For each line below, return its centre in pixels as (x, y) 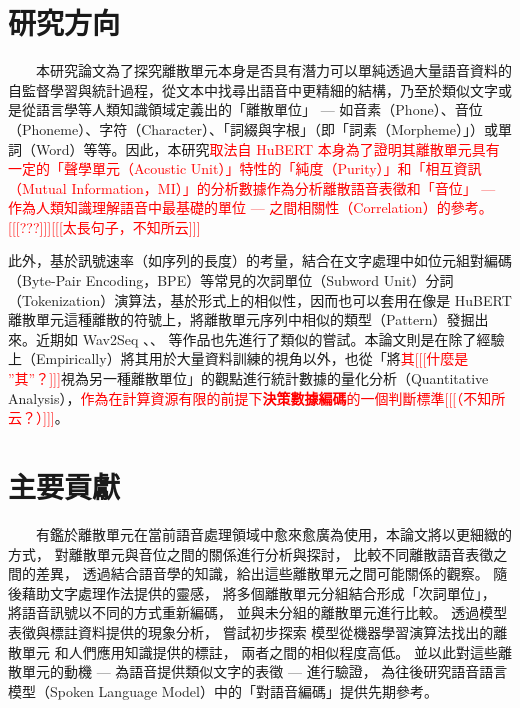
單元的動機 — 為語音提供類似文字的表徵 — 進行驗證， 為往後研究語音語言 (264, 671)
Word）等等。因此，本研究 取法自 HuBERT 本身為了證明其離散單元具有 (267, 148)
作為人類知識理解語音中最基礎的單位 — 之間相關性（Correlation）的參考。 (250, 207)
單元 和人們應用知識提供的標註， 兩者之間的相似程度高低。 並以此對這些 (259, 651)
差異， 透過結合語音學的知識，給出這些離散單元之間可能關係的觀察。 (262, 573)
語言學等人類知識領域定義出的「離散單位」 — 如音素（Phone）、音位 (259, 109)
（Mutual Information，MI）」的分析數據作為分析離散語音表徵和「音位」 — (252, 187)
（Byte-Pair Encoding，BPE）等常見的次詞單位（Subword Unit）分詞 (231, 280)
